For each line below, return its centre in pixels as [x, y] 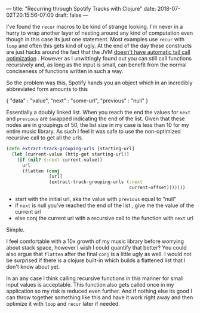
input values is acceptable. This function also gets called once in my [90, 285]
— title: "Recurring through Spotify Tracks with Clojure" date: [81, 9]
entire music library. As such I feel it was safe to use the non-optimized [93, 131]
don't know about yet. [33, 267]
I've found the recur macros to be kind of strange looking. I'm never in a [95, 27]
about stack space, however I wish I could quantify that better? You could [96, 247]
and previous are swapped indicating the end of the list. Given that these [96, 118]
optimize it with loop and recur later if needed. [63, 304]
